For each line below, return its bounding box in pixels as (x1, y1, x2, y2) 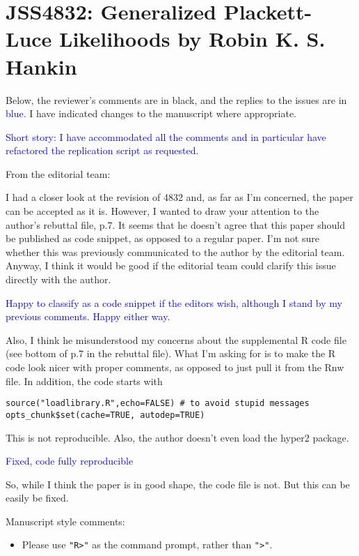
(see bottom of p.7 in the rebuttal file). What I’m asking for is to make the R (6, 346, 336, 361)
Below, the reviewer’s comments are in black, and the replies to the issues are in (6, 92, 347, 107)
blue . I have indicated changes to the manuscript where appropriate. (6, 106, 296, 121)
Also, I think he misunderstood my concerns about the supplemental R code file (6, 332, 346, 347)
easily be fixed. (6, 490, 69, 505)
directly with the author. (6, 272, 111, 287)
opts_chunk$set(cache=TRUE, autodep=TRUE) (6, 410, 205, 420)
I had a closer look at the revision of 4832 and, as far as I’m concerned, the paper (6, 190, 353, 204)
